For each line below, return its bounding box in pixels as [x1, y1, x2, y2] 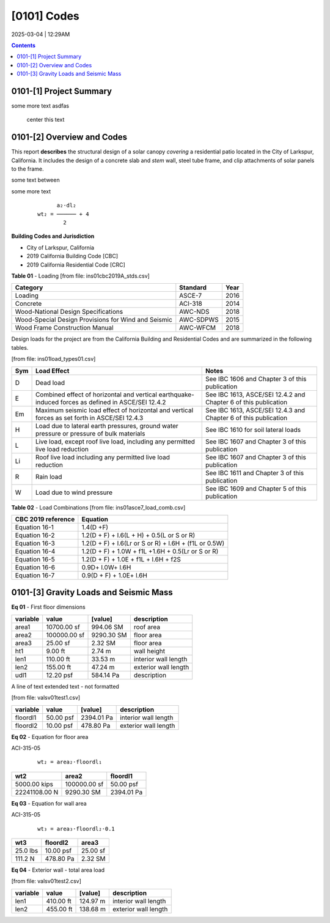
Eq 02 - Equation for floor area [11, 733, 89, 740]
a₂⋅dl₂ [56, 202, 76, 209]
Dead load [35, 378, 65, 387]
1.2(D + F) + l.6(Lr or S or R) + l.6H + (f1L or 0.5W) [81, 539, 225, 547]
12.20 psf [46, 670, 73, 679]
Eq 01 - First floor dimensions [11, 603, 86, 611]
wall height [133, 647, 166, 655]
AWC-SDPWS [179, 316, 219, 324]
